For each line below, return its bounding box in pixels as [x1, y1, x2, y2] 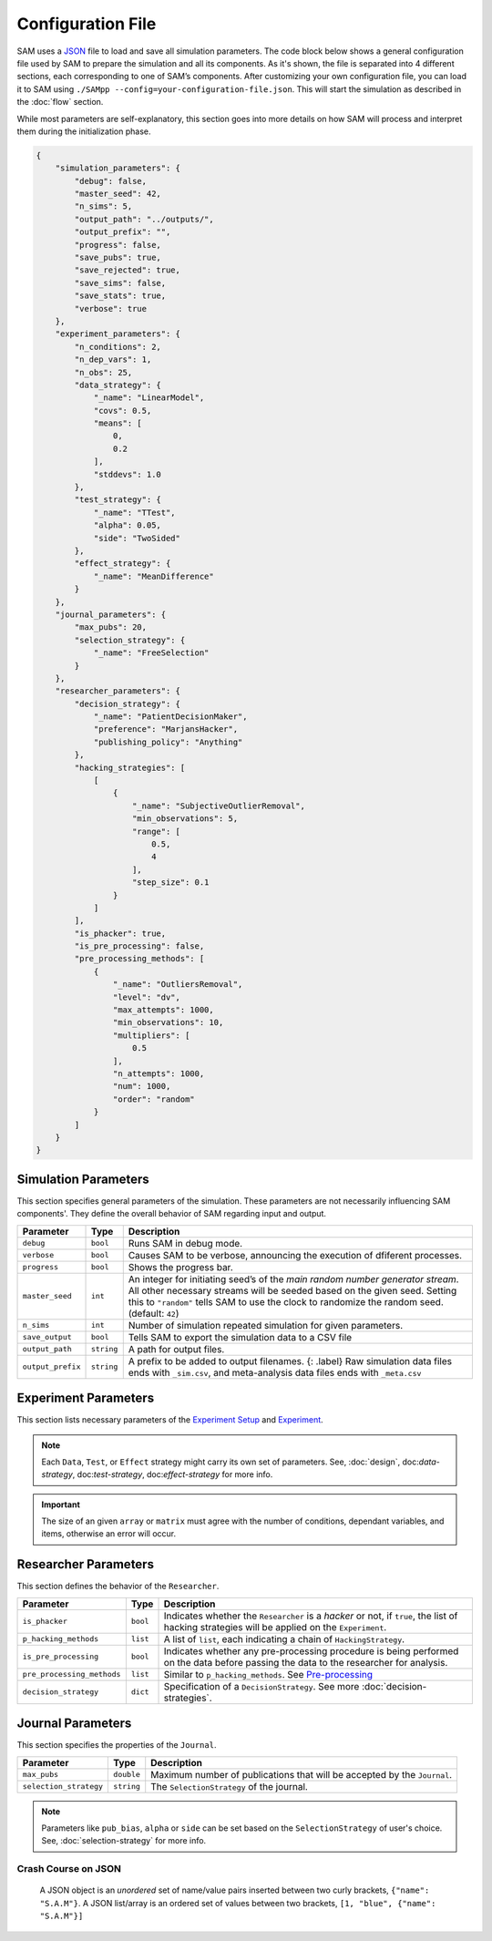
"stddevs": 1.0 [93, 469, 161, 479]
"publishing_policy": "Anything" [93, 736, 243, 747]
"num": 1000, [112, 1081, 171, 1092]
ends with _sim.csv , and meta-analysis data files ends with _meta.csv [128, 1366, 422, 1379]
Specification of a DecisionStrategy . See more [163, 1679, 360, 1692]
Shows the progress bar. [128, 1260, 233, 1273]
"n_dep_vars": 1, [74, 354, 152, 365]
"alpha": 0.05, [93, 520, 161, 530]
